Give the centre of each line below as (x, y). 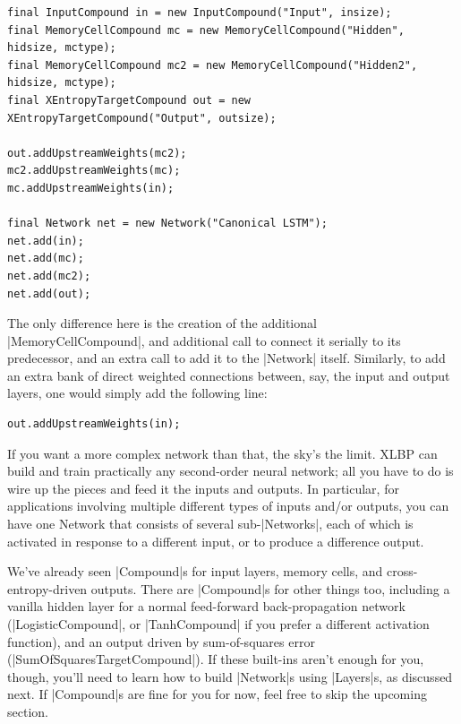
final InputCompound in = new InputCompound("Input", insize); (200, 13)
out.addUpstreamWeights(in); (94, 424)
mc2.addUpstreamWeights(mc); (94, 171)
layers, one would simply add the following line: (137, 393)
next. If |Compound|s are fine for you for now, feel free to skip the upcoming (217, 694)
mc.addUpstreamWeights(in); (91, 188)
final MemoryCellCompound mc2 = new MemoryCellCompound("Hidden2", (213, 65)
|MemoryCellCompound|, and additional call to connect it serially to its (204, 340)
